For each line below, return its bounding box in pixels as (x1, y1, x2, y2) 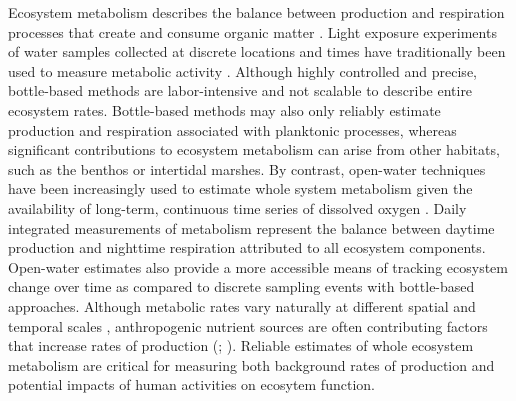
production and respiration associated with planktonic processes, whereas (8, 119, 457, 140)
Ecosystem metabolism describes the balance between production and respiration (8, 2, 505, 22)
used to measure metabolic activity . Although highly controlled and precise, (8, 60, 477, 81)
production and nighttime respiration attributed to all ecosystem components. (8, 237, 486, 258)
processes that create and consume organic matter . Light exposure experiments (8, 21, 497, 42)
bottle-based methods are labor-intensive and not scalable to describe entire (8, 80, 473, 101)
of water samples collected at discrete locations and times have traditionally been (8, 41, 506, 62)
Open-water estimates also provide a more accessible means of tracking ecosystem (8, 256, 508, 277)
